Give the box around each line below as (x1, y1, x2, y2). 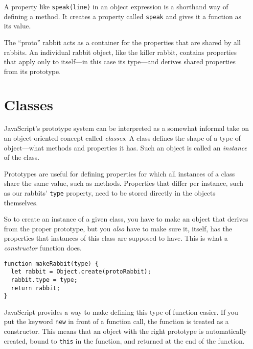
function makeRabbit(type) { (4, 260, 99, 267)
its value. (4, 21, 31, 31)
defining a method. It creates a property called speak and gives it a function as (4, 11, 241, 21)
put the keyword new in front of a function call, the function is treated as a (4, 316, 229, 326)
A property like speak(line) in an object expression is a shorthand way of (4, 1, 229, 11)
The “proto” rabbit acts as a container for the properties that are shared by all (4, 37, 241, 47)
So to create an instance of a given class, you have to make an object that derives (4, 214, 248, 224)
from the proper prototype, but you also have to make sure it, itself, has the (4, 223, 232, 233)
